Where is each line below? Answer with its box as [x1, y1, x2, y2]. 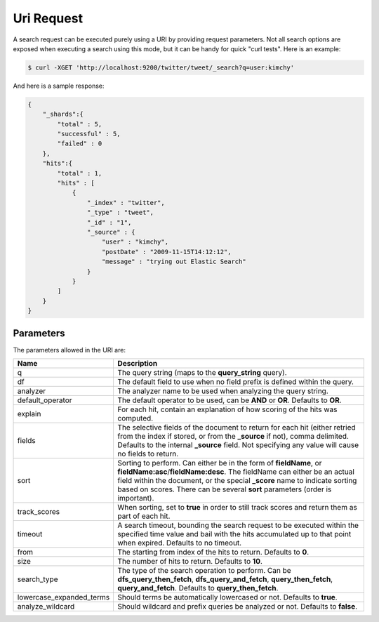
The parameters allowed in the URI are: [13, 345, 126, 354]
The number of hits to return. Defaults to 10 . [117, 556, 263, 566]
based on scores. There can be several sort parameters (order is [117, 484, 332, 494]
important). [117, 493, 154, 503]
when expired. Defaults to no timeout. [117, 538, 242, 548]
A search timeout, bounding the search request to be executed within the [117, 520, 359, 530]
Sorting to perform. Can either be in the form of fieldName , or [117, 458, 322, 468]
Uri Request [13, 11, 84, 26]
